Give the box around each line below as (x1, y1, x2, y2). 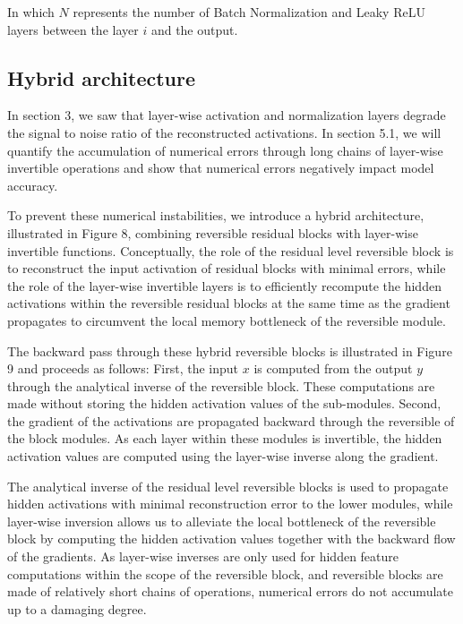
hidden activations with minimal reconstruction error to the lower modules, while (7, 494, 453, 513)
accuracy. (7, 175, 58, 194)
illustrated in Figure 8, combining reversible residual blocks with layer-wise (7, 223, 418, 242)
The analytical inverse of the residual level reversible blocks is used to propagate (7, 476, 449, 495)
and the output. (150, 20, 238, 38)
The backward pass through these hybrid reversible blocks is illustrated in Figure (7, 341, 452, 360)
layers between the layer (7, 20, 139, 38)
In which (7, 3, 55, 21)
